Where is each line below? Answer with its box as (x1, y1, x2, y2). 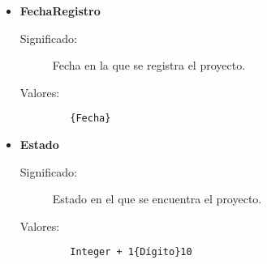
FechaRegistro (19, 2, 101, 19)
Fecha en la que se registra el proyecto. (52, 57, 246, 74)
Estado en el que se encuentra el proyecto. (52, 190, 262, 207)
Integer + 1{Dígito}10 (70, 246, 192, 258)
